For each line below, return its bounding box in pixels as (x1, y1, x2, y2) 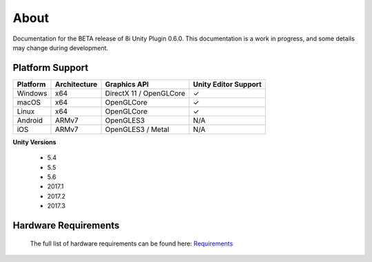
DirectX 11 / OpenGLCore (105, 88, 186, 98)
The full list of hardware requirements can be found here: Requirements (30, 239, 234, 248)
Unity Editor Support (193, 79, 262, 89)
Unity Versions (12, 138, 56, 146)
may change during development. (12, 43, 109, 52)
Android (17, 116, 43, 125)
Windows (17, 88, 48, 98)
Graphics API (105, 79, 149, 89)
